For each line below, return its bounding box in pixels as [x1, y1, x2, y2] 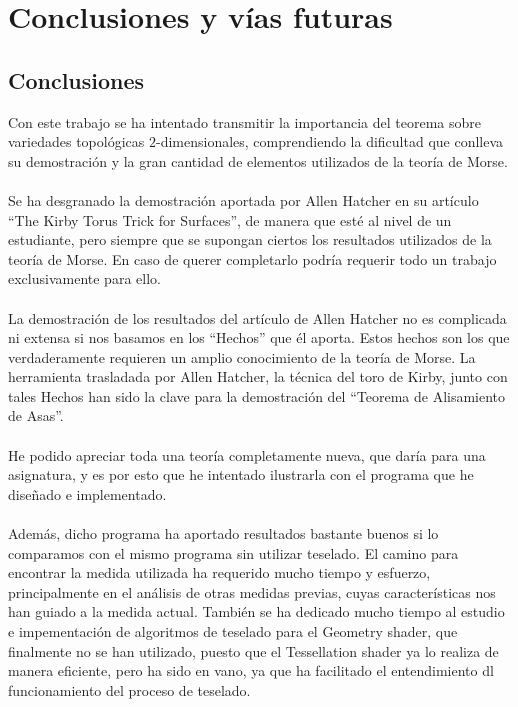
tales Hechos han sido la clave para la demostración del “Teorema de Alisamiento [8, 385, 506, 406]
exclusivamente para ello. [8, 268, 161, 289]
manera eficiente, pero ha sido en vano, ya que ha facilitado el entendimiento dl [8, 660, 494, 681]
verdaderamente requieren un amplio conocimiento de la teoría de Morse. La [8, 346, 476, 367]
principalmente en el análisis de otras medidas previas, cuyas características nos [8, 581, 496, 602]
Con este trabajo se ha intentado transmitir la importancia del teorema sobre [8, 111, 482, 132]
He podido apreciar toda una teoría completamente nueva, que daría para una [8, 444, 486, 465]
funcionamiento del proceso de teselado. [8, 679, 251, 700]
